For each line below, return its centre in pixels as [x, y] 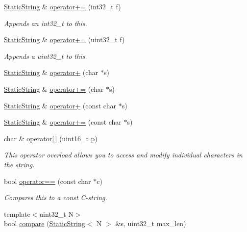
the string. [19, 164]
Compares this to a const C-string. [56, 197]
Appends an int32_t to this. [46, 23]
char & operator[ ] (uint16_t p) [51, 138]
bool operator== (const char [48, 181]
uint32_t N [56, 214]
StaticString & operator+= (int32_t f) [62, 6]
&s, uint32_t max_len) [151, 223]
